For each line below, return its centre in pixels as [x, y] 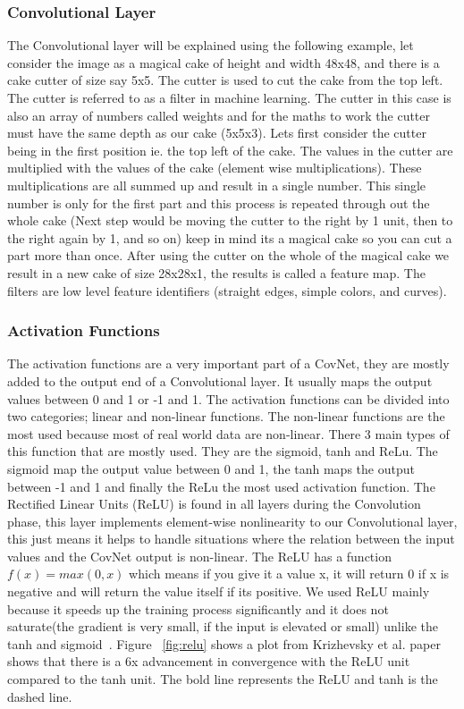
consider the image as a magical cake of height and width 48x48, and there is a [224, 62]
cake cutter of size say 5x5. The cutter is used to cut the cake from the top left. [225, 80]
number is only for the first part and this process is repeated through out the [219, 203]
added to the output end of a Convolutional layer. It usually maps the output [220, 380]
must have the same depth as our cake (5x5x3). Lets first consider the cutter [217, 133]
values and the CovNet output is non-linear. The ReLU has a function [199, 556]
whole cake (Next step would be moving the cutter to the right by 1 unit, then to [230, 220]
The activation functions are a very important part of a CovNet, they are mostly [228, 363]
